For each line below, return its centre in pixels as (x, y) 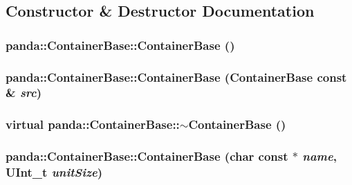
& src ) (24, 92)
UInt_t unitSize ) (54, 172)
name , (319, 156)
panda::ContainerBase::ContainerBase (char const (147, 156)
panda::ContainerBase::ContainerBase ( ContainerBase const (176, 77)
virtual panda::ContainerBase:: (93, 124)
